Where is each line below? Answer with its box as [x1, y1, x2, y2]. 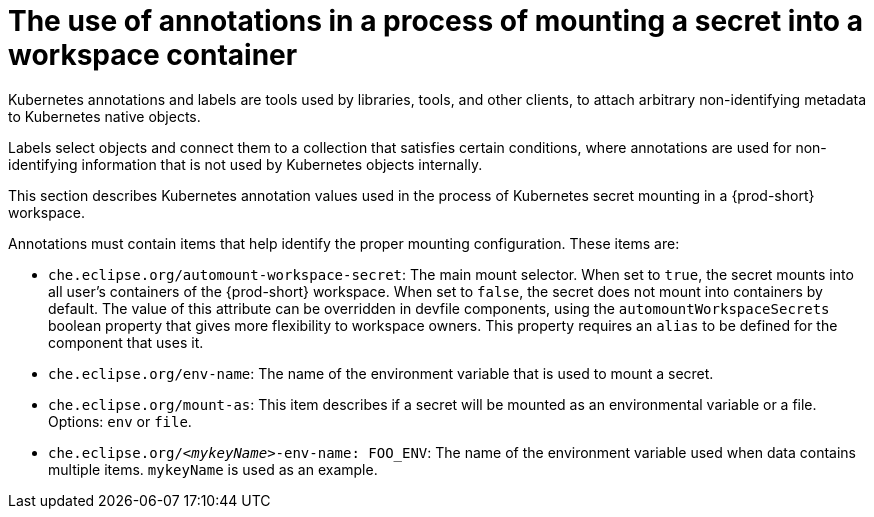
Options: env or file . [48, 412, 192, 430]
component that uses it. [48, 333, 204, 351]
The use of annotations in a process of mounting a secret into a [8, 4, 863, 38]
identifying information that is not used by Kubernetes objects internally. [8, 155, 483, 173]
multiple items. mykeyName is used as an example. [48, 460, 378, 478]
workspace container [8, 38, 298, 72]
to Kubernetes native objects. [8, 107, 201, 125]
